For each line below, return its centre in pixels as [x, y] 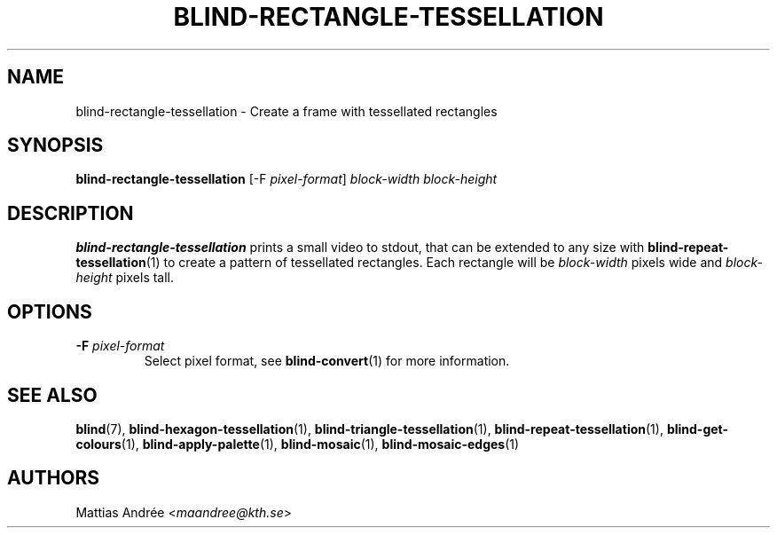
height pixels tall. [125, 278]
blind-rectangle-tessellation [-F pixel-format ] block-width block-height [286, 179]
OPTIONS [50, 311]
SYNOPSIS [55, 146]
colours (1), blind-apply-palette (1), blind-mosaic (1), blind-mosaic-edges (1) [298, 444]
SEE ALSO [52, 395]
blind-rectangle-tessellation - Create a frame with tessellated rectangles [286, 111]
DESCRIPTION [71, 213]
